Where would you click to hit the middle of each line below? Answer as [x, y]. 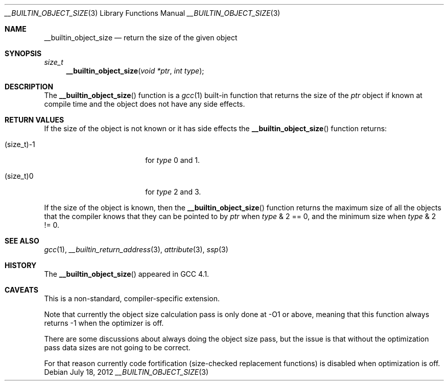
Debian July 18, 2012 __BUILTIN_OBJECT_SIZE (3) [126, 372]
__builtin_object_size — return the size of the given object [141, 38]
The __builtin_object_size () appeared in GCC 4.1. [127, 274]
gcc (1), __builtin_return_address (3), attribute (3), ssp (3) [136, 249]
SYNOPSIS [23, 53]
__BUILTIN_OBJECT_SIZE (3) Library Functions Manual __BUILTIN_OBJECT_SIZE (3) [143, 13]
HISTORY [21, 265]
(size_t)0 [19, 176]
